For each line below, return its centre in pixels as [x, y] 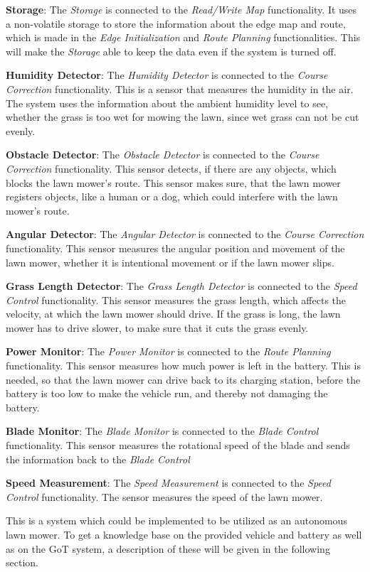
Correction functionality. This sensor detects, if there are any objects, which [171, 168]
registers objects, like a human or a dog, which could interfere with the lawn [172, 196]
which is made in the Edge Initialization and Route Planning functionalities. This [183, 37]
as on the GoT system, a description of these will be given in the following [168, 548]
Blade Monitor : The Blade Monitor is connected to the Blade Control [162, 431]
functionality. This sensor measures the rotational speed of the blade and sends [178, 445]
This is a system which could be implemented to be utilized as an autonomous [176, 520]
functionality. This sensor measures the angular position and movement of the [175, 248]
